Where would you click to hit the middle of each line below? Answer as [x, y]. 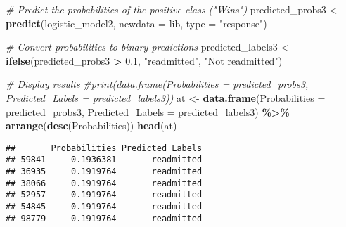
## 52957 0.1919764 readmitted [104, 195]
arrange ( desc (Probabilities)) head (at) [91, 125]
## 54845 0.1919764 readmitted [104, 207]
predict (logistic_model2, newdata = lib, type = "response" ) [136, 23]
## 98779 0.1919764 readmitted [104, 218]
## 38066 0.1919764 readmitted [104, 183]
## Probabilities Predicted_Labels [104, 148]
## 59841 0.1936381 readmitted [104, 160]
